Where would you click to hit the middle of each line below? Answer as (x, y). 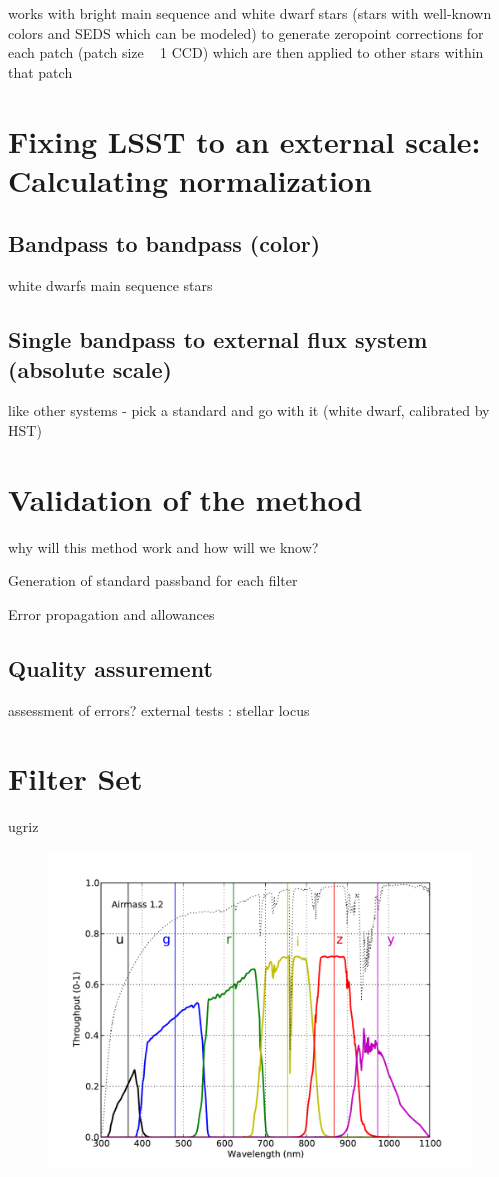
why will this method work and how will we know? (163, 546)
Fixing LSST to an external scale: (244, 140)
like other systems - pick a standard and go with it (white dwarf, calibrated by (249, 410)
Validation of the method (185, 498)
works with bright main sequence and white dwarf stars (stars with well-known (250, 13)
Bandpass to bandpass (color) (164, 243)
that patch (40, 71)
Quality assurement (110, 667)
